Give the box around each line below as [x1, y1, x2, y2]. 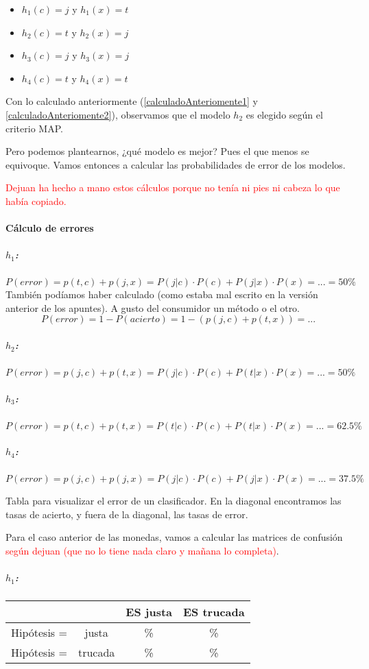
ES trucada [183, 604, 245, 620]
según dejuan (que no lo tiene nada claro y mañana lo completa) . [5, 543, 279, 557]
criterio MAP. [5, 121, 63, 135]
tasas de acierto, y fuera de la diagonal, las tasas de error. [5, 507, 248, 521]
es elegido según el [246, 107, 323, 121]
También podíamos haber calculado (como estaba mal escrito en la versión [5, 287, 318, 302]
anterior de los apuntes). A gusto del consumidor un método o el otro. [5, 300, 300, 315]
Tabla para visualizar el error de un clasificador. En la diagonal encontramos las [5, 494, 342, 508]
